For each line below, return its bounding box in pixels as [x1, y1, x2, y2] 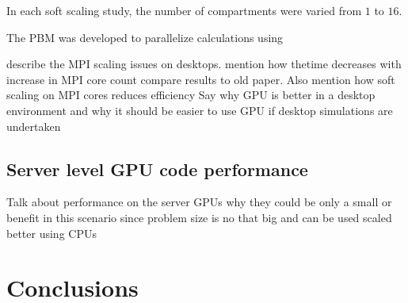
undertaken [6, 117, 61, 134]
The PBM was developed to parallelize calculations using [6, 29, 284, 45]
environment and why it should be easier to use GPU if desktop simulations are [6, 102, 393, 118]
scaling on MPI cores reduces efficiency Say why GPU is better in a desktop [6, 86, 376, 103]
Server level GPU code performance [6, 156, 308, 181]
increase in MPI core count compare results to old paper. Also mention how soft [6, 71, 395, 87]
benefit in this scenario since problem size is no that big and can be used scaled [6, 209, 392, 225]
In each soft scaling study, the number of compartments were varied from [6, 2, 362, 18]
